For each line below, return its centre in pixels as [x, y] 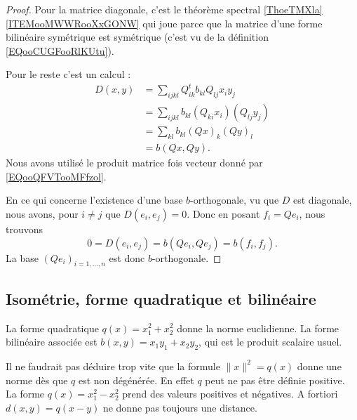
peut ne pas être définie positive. [275, 380]
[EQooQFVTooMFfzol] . [56, 176]
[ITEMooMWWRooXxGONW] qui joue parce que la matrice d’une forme [164, 23]
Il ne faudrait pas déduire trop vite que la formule [113, 366]
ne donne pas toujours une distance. [180, 407]
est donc [127, 257]
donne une [319, 366]
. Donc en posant [223, 213]
